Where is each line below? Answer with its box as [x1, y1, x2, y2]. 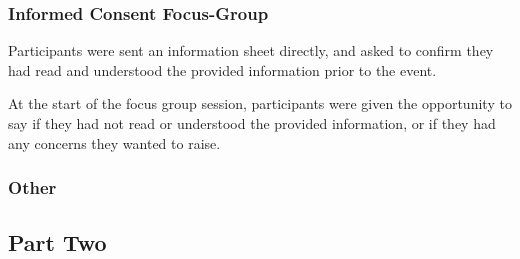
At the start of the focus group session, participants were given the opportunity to [8, 93, 512, 114]
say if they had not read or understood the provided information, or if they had [8, 113, 496, 133]
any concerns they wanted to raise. [8, 132, 221, 153]
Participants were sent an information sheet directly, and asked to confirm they [8, 40, 494, 61]
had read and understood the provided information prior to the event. [8, 59, 437, 80]
